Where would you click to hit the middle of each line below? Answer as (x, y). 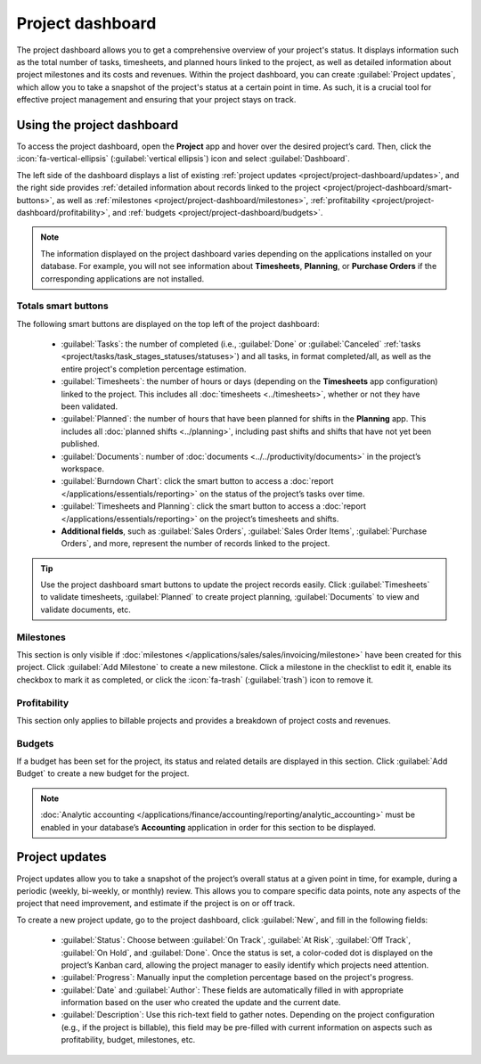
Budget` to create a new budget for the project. (103, 773)
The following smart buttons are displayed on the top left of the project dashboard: (168, 323)
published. (80, 444)
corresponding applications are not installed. (122, 278)
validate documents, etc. (86, 610)
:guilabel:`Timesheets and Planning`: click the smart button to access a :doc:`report (214, 506)
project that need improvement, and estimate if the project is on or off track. (156, 904)
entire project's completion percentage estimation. (154, 369)
